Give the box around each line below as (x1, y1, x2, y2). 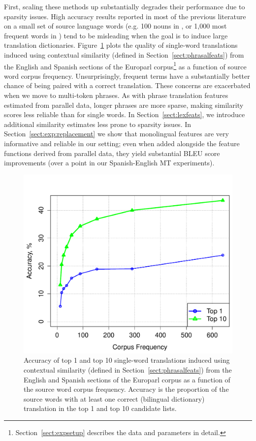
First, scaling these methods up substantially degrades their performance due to (4, 1, 245, 11)
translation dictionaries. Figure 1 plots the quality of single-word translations (4, 40, 238, 50)
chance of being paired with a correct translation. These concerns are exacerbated (4, 80, 251, 91)
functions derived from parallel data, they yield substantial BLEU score (4, 148, 220, 158)
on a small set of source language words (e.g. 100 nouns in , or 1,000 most (4, 21, 227, 31)
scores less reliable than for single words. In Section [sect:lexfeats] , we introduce (4, 109, 245, 120)
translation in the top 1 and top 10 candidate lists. (24, 403, 177, 413)
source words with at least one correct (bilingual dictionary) (24, 393, 205, 404)
